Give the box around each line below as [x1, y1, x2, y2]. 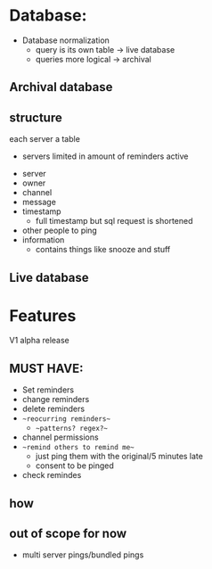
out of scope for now [9, 526, 127, 541]
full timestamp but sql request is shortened [35, 216, 193, 227]
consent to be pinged [35, 460, 114, 471]
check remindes [21, 470, 82, 481]
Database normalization [21, 35, 110, 45]
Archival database [9, 79, 113, 95]
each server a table [9, 134, 80, 144]
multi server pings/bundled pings [21, 549, 144, 560]
